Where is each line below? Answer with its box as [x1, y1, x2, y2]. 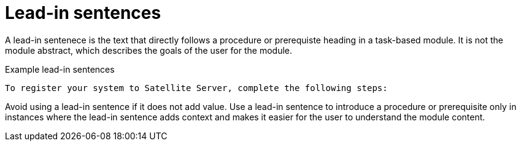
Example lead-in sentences [5, 64, 115, 75]
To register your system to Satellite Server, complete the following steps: [5, 82, 388, 93]
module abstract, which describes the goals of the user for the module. [5, 45, 292, 56]
